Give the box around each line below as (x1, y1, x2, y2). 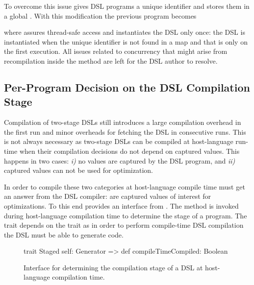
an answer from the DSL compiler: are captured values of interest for (4, 191, 211, 201)
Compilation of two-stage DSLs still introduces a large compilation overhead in (4, 117, 241, 127)
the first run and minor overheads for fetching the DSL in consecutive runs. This (4, 126, 246, 137)
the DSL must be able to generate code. (4, 229, 124, 239)
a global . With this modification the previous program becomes (4, 10, 197, 21)
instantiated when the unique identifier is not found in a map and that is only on (4, 36, 248, 47)
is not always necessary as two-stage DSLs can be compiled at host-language (4, 136, 233, 146)
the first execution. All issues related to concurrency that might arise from (4, 46, 228, 56)
